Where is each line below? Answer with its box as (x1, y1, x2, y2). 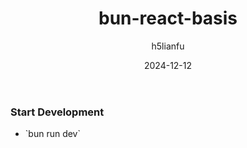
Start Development (10, 105, 105, 119)
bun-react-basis (98, 7, 238, 30)
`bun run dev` (24, 128, 81, 140)
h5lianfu (151, 40, 185, 52)
